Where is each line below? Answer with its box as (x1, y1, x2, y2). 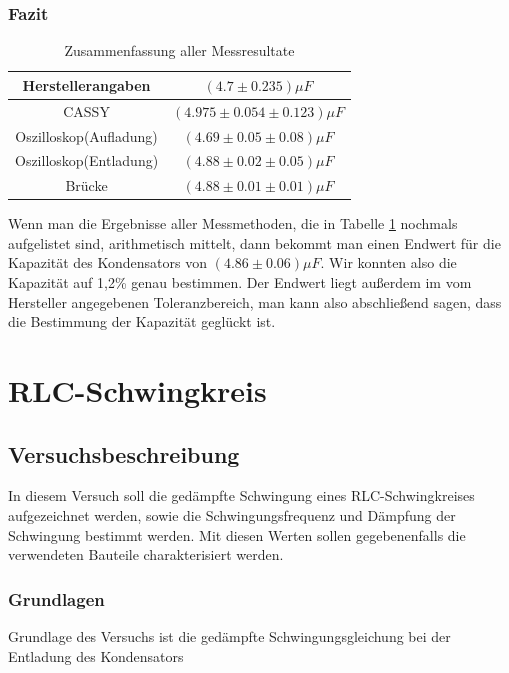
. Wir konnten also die (320, 252, 457, 273)
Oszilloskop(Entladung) (15, 150, 159, 171)
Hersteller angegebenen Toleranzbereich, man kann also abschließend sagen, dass (8, 291, 502, 312)
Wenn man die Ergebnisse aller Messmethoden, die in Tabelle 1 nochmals (8, 213, 458, 234)
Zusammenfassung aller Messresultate (64, 40, 295, 61)
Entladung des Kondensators (8, 645, 184, 666)
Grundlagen (8, 586, 105, 611)
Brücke (65, 175, 108, 196)
